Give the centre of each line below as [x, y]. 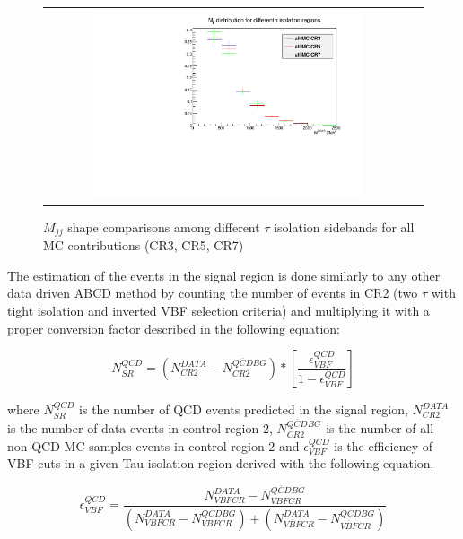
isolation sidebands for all [344, 226]
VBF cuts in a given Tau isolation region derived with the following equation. [221, 463]
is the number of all [380, 428]
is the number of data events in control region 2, [140, 428]
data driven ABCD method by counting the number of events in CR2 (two [213, 293]
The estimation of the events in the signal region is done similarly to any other [224, 275]
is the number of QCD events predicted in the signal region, [244, 409]
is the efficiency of [384, 445]
